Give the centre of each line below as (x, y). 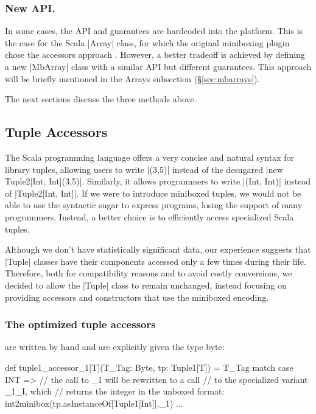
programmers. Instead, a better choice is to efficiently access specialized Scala (149, 216)
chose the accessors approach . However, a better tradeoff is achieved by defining (155, 54)
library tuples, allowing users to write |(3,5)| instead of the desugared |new (144, 169)
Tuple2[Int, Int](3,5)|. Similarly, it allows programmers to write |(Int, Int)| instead (158, 181)
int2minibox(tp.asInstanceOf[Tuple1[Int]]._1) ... (94, 403)
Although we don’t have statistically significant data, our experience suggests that (158, 249)
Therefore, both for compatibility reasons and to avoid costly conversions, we (149, 273)
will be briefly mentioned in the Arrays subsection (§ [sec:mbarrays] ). (132, 78)
